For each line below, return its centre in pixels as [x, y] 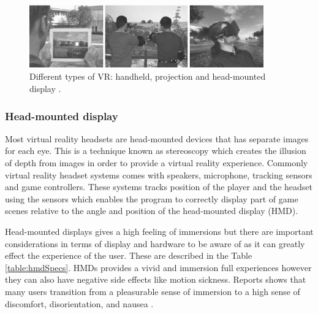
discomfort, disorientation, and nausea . [79, 303]
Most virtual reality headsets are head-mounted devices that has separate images [157, 138]
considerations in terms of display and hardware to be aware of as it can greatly [155, 243]
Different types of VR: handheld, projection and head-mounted [148, 76]
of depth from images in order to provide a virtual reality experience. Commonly [157, 163]
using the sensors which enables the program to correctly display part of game [152, 198]
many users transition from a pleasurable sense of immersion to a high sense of [153, 291]
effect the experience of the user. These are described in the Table [129, 255]
